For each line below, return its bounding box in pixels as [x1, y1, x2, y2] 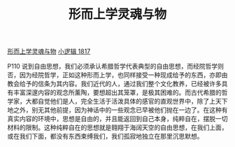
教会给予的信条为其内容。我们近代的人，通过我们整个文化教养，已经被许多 [7, 80, 222, 88]
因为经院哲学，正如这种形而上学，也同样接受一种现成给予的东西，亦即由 [19, 71, 228, 79]
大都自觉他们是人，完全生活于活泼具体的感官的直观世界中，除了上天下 [25, 97, 228, 106]
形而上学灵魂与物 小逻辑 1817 [7, 47, 91, 56]
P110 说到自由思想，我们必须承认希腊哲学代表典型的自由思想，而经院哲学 [7, 62, 218, 71]
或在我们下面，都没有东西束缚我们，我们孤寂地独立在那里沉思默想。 [7, 132, 204, 141]
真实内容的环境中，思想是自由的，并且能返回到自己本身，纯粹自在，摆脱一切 [7, 115, 228, 123]
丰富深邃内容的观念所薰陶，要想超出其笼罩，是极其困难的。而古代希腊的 [13, 88, 222, 97]
